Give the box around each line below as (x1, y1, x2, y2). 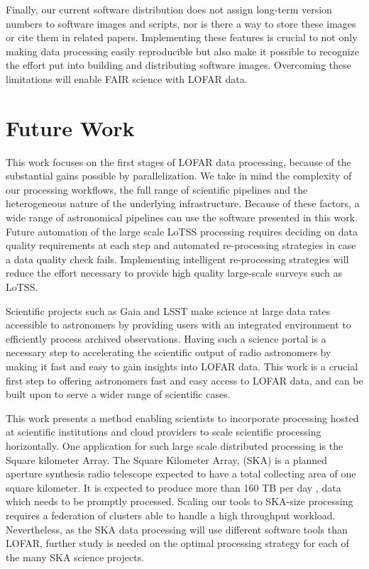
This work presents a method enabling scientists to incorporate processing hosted (6, 410, 359, 425)
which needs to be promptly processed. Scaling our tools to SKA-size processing (6, 494, 353, 509)
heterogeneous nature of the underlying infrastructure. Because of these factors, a (6, 196, 360, 211)
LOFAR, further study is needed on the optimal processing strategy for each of (6, 536, 349, 551)
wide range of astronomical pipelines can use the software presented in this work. (6, 210, 358, 225)
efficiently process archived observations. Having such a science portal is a (6, 331, 326, 346)
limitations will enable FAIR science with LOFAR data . (6, 71, 248, 86)
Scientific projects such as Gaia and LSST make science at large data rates (6, 303, 331, 318)
